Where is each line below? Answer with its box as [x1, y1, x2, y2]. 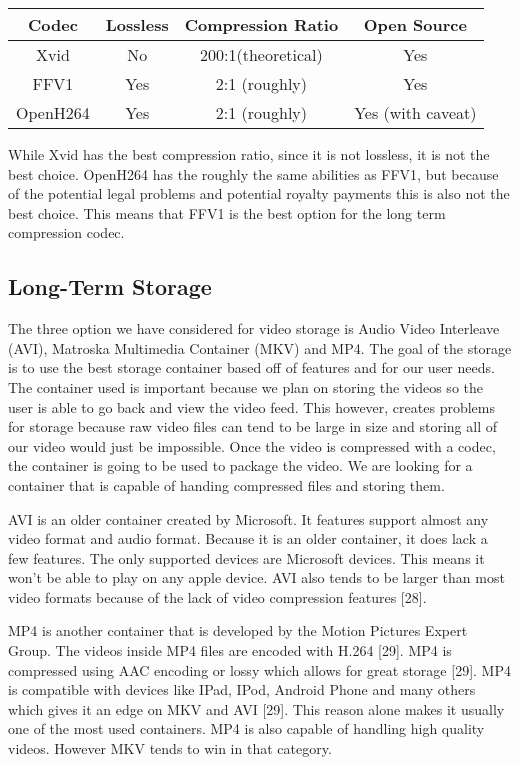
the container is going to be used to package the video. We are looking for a [8, 455, 473, 476]
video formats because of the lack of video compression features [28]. [8, 586, 427, 607]
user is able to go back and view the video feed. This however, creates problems [8, 396, 495, 417]
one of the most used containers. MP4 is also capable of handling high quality [8, 718, 485, 739]
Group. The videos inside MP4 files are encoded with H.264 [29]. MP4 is [8, 640, 452, 661]
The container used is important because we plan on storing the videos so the [8, 376, 483, 397]
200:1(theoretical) [200, 43, 323, 66]
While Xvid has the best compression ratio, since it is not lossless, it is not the [8, 144, 490, 164]
